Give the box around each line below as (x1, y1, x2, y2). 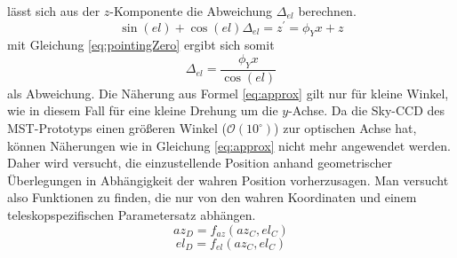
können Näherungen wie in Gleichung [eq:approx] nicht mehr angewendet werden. (7, 136, 451, 154)
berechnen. (298, 2, 357, 20)
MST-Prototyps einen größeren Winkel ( (7, 119, 227, 137)
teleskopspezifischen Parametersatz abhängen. (7, 206, 256, 224)
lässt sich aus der (7, 2, 100, 20)
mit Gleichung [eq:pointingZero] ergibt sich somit (7, 35, 275, 54)
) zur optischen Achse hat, (274, 119, 417, 137)
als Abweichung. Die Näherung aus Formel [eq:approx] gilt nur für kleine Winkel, (7, 83, 449, 102)
